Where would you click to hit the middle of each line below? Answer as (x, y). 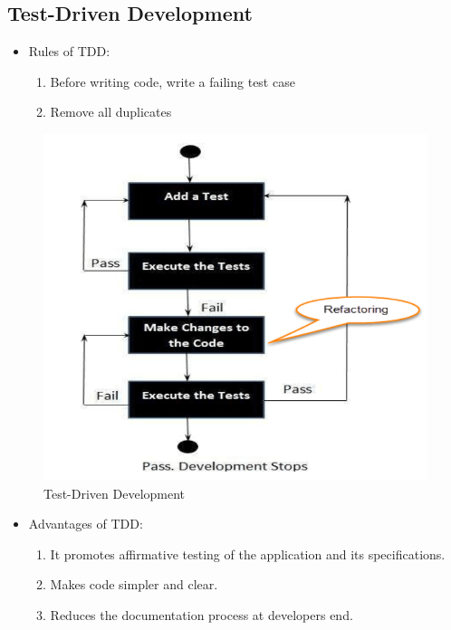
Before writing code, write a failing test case (173, 81)
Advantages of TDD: (86, 524)
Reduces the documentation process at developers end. (202, 615)
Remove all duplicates (111, 112)
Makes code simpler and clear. (134, 584)
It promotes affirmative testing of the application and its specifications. (248, 554)
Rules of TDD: (69, 51)
